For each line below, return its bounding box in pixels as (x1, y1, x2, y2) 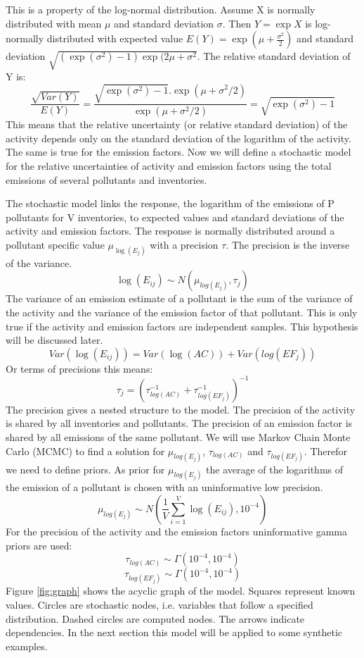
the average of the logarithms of (206, 461, 344, 476)
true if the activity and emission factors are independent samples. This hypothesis (6, 318, 358, 333)
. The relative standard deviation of (197, 49, 351, 63)
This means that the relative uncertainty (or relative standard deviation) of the (6, 117, 348, 132)
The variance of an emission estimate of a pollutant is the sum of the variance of (6, 291, 353, 306)
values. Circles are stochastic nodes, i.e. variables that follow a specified (6, 597, 313, 612)
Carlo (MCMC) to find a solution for (6, 443, 165, 458)
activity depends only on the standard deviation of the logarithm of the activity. (6, 130, 351, 145)
